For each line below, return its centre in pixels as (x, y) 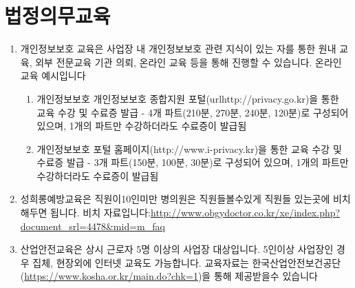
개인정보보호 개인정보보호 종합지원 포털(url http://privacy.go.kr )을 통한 (188, 98)
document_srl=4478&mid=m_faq (93, 226)
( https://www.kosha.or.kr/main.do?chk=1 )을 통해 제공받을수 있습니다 (169, 276)
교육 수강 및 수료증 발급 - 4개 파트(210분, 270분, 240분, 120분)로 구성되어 (193, 112)
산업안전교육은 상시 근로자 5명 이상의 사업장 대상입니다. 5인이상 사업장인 (177, 249)
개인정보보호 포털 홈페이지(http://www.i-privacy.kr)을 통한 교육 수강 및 (189, 148)
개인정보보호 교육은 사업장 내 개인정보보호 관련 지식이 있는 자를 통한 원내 (178, 49)
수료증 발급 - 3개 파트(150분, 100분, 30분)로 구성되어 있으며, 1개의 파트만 (193, 162)
